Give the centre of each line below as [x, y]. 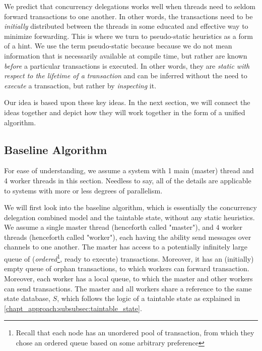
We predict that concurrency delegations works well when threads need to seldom [130, 6]
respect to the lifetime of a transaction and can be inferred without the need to [126, 76]
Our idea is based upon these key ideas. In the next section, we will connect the [127, 102]
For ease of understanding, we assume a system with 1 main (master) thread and [129, 170]
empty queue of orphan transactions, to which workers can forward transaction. [127, 268]
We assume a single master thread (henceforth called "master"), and [109, 227]
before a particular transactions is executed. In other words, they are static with [127, 65]
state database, [27, 298]
